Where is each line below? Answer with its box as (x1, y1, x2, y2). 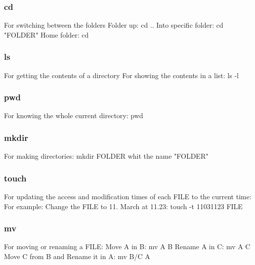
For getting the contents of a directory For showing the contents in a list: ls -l (4, 70, 239, 80)
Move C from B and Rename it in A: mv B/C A (4, 251, 150, 262)
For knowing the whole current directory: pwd (4, 110, 143, 121)
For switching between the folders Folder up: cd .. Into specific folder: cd (4, 20, 223, 30)
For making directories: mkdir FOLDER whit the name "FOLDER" (4, 151, 209, 161)
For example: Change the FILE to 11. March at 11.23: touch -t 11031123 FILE (4, 201, 243, 211)
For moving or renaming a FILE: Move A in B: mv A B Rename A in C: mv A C (4, 241, 251, 252)
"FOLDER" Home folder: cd (4, 29, 89, 40)
